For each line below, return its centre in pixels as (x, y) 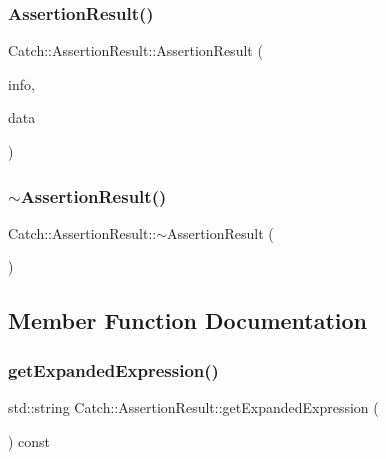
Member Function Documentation (188, 320)
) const (29, 440)
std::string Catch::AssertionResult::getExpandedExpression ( (193, 407)
